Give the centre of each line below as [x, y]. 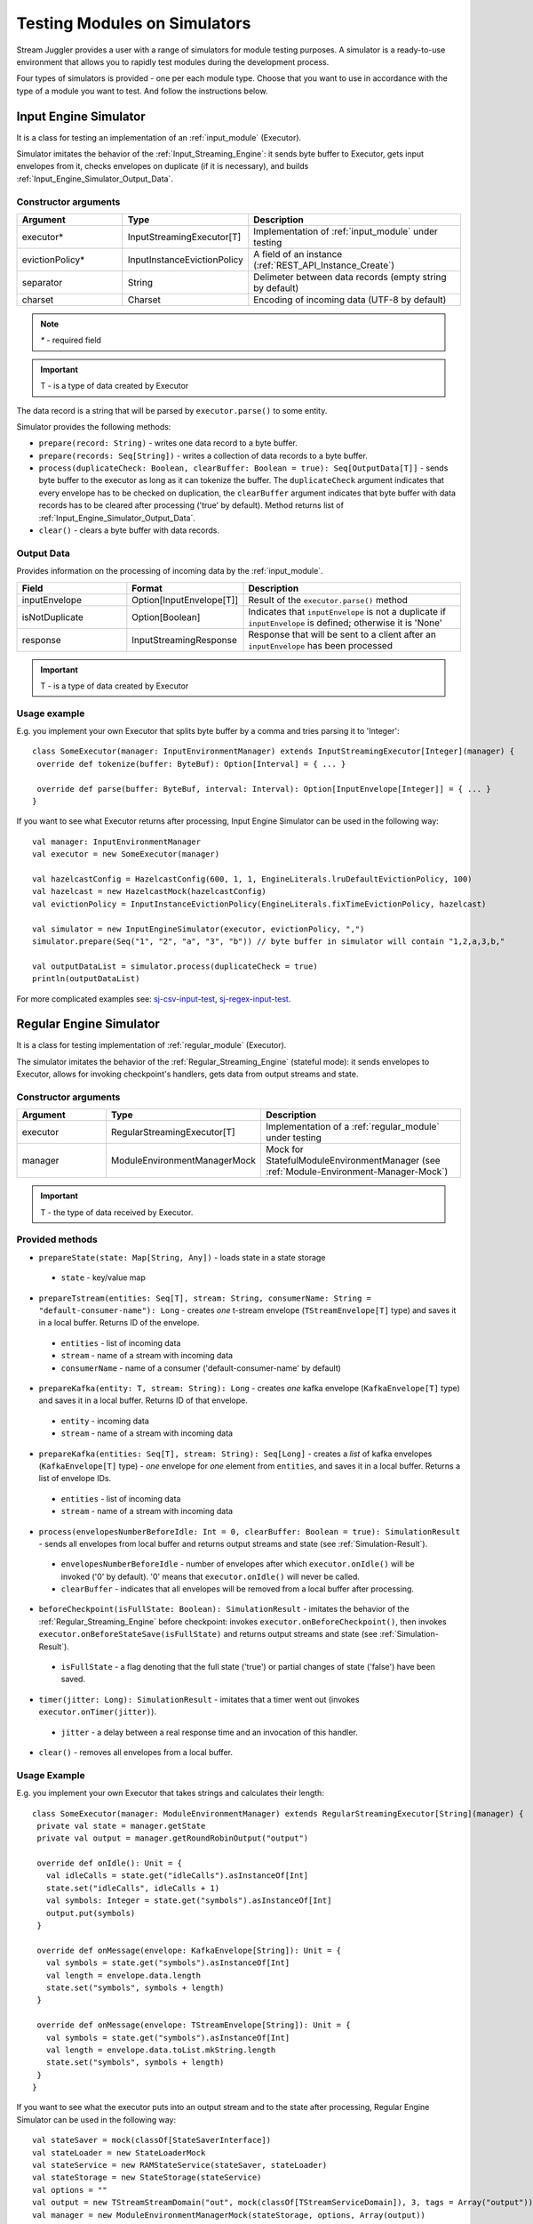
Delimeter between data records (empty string [350, 277]
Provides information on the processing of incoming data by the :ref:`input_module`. [170, 571]
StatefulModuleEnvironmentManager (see [353, 1161]
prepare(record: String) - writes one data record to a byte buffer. [168, 443]
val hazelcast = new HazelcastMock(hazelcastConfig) [149, 891]
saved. [73, 1679]
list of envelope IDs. [75, 1479]
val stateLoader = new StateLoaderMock [119, 2152]
